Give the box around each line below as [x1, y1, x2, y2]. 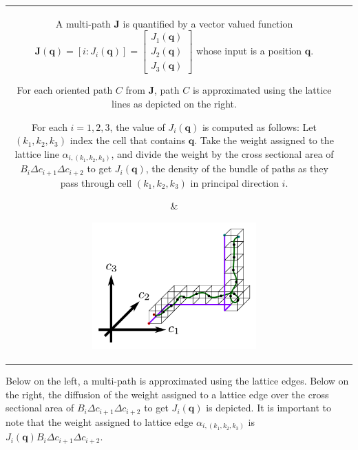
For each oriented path [17, 83, 113, 97]
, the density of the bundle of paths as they [145, 161, 328, 176]
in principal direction [190, 175, 279, 190]
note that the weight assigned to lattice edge [6, 414, 193, 429]
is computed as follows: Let [202, 119, 317, 134]
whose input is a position [196, 43, 302, 58]
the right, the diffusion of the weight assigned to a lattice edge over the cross [6, 387, 329, 401]
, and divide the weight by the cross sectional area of [111, 146, 334, 161]
